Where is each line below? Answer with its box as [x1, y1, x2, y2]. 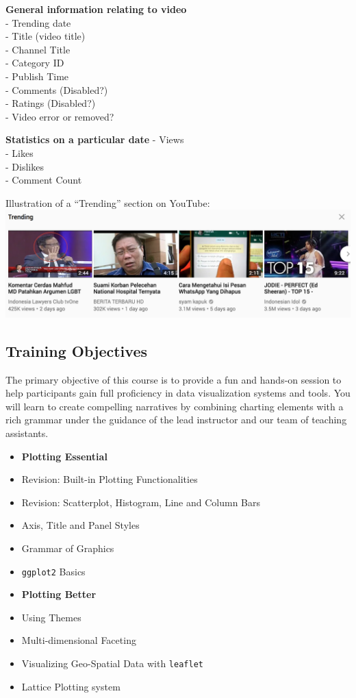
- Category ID [5, 55, 64, 70]
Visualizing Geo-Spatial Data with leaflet [21, 656, 203, 670]
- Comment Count [5, 173, 82, 187]
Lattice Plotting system [21, 679, 120, 693]
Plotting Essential [21, 449, 107, 463]
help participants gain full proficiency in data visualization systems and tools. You [5, 386, 351, 400]
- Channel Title [5, 42, 71, 56]
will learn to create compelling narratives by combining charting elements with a [5, 399, 344, 413]
